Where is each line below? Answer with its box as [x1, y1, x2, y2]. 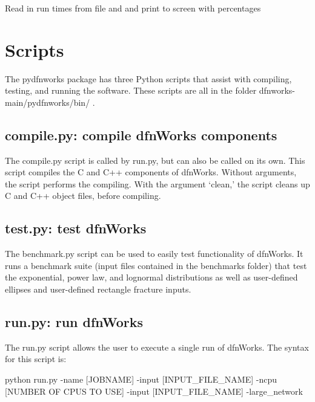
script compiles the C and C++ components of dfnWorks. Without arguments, [5, 166, 297, 178]
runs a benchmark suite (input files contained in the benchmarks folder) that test [5, 259, 307, 271]
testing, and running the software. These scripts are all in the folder [5, 84, 257, 97]
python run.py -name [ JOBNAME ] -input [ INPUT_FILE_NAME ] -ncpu [5, 373, 277, 386]
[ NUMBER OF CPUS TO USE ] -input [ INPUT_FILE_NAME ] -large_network [5, 384, 303, 397]
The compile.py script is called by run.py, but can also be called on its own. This [5, 154, 305, 166]
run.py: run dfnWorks [5, 313, 144, 331]
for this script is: [5, 352, 67, 365]
